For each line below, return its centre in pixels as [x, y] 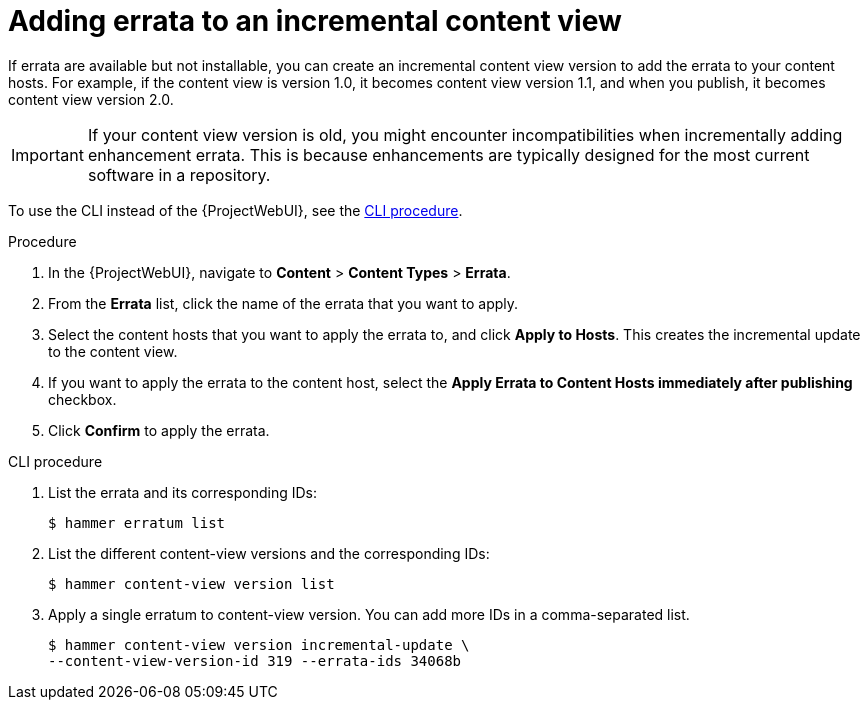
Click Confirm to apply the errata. [159, 430]
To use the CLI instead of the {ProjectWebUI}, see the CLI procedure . [235, 210]
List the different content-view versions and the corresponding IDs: [269, 553]
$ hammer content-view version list [191, 583]
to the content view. [113, 351]
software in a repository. [179, 174]
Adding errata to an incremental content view [315, 21]
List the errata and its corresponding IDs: [182, 492]
